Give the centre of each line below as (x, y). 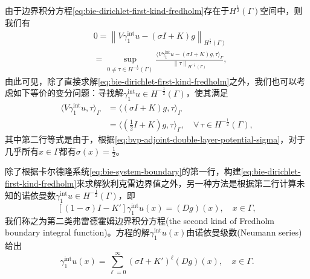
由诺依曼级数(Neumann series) (244, 232)
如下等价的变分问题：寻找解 (68, 93)
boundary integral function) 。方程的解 (77, 232)
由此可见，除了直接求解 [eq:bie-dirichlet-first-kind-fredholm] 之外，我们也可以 (151, 81)
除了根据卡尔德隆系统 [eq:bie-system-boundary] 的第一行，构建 (123, 171)
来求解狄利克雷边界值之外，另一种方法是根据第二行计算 (186, 183)
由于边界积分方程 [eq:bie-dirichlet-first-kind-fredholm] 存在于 (117, 11)
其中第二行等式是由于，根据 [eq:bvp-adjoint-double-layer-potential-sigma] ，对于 (155, 139)
